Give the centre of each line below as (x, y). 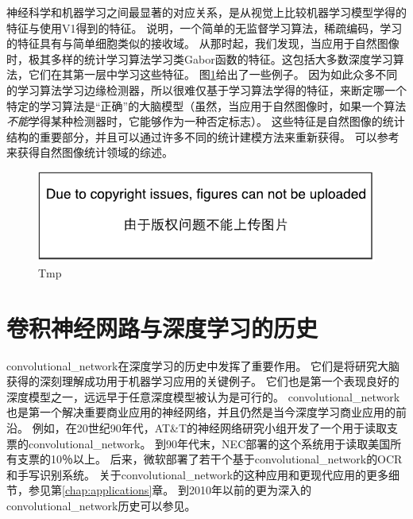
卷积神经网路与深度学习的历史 (162, 327)
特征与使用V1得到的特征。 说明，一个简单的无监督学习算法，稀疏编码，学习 (205, 27)
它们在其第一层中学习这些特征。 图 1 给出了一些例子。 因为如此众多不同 (213, 74)
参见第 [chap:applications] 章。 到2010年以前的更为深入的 (170, 490)
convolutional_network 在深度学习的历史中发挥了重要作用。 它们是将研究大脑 (203, 365)
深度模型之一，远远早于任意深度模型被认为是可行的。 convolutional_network (203, 396)
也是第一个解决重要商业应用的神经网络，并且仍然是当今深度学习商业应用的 (201, 412)
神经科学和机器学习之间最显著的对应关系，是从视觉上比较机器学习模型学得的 (206, 12)
